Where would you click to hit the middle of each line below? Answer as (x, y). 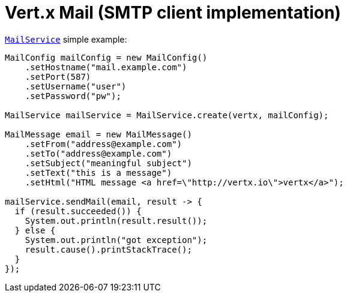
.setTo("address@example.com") (98, 153)
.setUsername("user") (76, 86)
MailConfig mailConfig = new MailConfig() (106, 57)
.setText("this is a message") (98, 172)
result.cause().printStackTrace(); (108, 249)
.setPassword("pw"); (73, 96)
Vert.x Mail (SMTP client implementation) (173, 13)
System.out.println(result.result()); (116, 220)
